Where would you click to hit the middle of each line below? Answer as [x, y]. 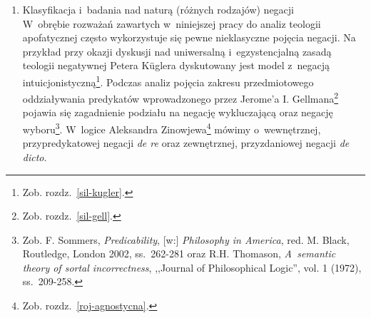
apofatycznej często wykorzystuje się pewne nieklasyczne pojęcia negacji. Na [189, 37]
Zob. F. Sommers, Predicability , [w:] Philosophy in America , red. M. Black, [186, 239]
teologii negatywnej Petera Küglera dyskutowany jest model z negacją [176, 65]
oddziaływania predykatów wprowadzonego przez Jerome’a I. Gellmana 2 [181, 97]
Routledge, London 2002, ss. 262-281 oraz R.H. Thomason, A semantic [179, 253]
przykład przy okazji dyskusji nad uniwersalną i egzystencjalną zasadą [177, 51]
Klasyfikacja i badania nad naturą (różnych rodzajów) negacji [158, 9]
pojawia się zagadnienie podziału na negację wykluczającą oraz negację [178, 112]
